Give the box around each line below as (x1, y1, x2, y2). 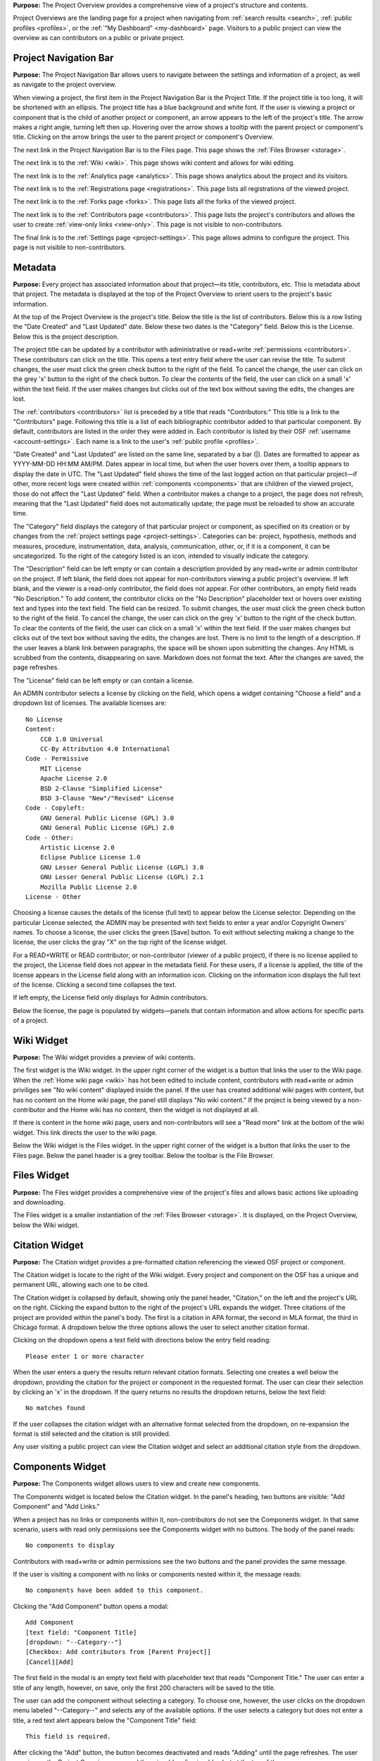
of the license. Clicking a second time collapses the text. (13, 981, 177, 989)
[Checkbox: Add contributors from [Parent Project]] (25, 1648, 211, 1656)
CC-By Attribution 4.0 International (39, 745, 170, 753)
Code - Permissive (25, 754, 89, 763)
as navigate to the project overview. (13, 80, 117, 89)
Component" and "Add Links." (13, 1502, 100, 1511)
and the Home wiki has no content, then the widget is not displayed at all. (46, 1106, 260, 1114)
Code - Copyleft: (25, 804, 85, 812)
